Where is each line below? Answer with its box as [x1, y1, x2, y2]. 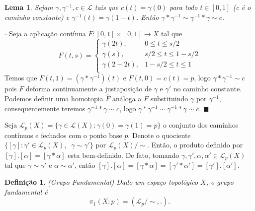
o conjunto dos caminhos [163, 120, 239, 130]
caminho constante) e [4, 11, 70, 22]
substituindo [150, 93, 188, 104]
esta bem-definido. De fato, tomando [68, 149, 179, 160]
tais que [94, 2, 119, 12]
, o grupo [206, 176, 234, 187]
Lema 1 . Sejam [4, 2, 53, 12]
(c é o [233, 2, 251, 12]
